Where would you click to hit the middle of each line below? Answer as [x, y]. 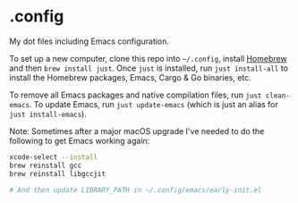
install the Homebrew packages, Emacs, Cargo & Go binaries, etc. [131, 77]
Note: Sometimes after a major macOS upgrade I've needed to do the [137, 131]
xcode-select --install [54, 157]
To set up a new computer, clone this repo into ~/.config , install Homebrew [149, 58]
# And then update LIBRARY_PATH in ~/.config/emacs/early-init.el [136, 190]
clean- [278, 96]
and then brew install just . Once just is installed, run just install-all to [149, 68]
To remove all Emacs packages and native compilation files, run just [136, 95]
